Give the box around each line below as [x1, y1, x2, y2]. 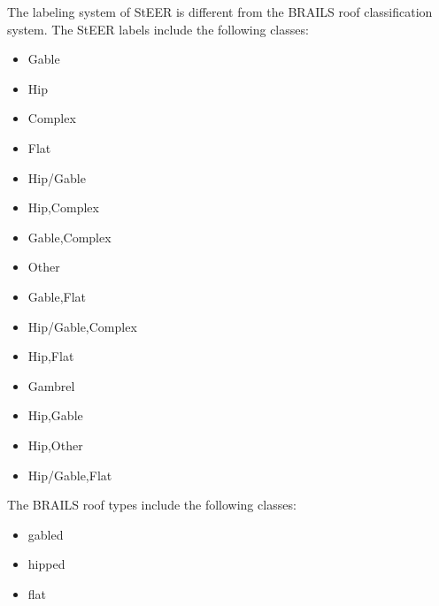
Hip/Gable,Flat [27, 465, 112, 484]
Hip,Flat [27, 347, 74, 365]
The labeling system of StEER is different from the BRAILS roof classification [7, 3, 433, 20]
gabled [27, 525, 64, 543]
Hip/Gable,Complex [27, 317, 137, 335]
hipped [27, 555, 65, 573]
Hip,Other [27, 435, 83, 454]
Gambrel [27, 376, 75, 395]
